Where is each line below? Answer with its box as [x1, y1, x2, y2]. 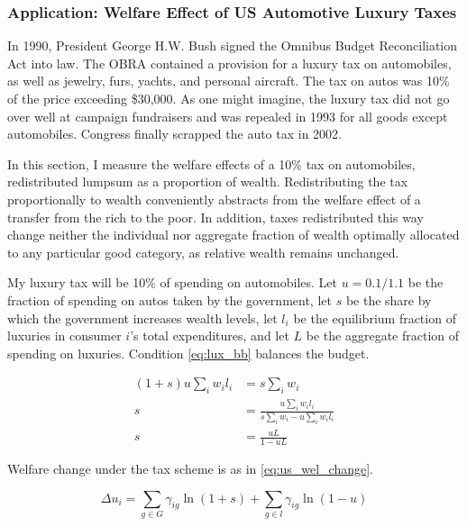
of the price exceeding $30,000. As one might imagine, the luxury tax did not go [7, 89, 450, 107]
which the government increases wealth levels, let [7, 308, 278, 327]
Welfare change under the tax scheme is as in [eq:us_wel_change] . [7, 459, 373, 478]
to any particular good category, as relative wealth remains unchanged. [7, 242, 399, 261]
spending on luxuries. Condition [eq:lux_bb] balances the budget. [7, 343, 370, 362]
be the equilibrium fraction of [293, 308, 456, 327]
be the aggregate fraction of [306, 326, 460, 345]
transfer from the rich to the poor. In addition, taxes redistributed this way [7, 207, 424, 226]
